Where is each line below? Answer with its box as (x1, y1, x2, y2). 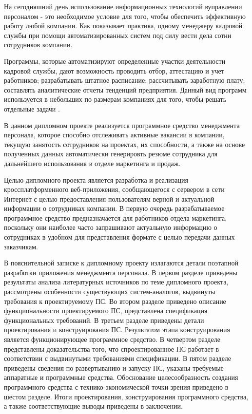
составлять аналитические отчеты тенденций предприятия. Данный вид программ (4, 84, 247, 94)
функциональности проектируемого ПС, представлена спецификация (4, 305, 208, 316)
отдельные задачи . (4, 103, 60, 113)
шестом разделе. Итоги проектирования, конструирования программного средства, (4, 391, 249, 401)
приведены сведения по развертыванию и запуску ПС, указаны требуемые (4, 362, 224, 373)
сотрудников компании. (4, 39, 73, 50)
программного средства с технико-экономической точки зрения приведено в (4, 381, 229, 392)
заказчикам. (4, 241, 38, 251)
